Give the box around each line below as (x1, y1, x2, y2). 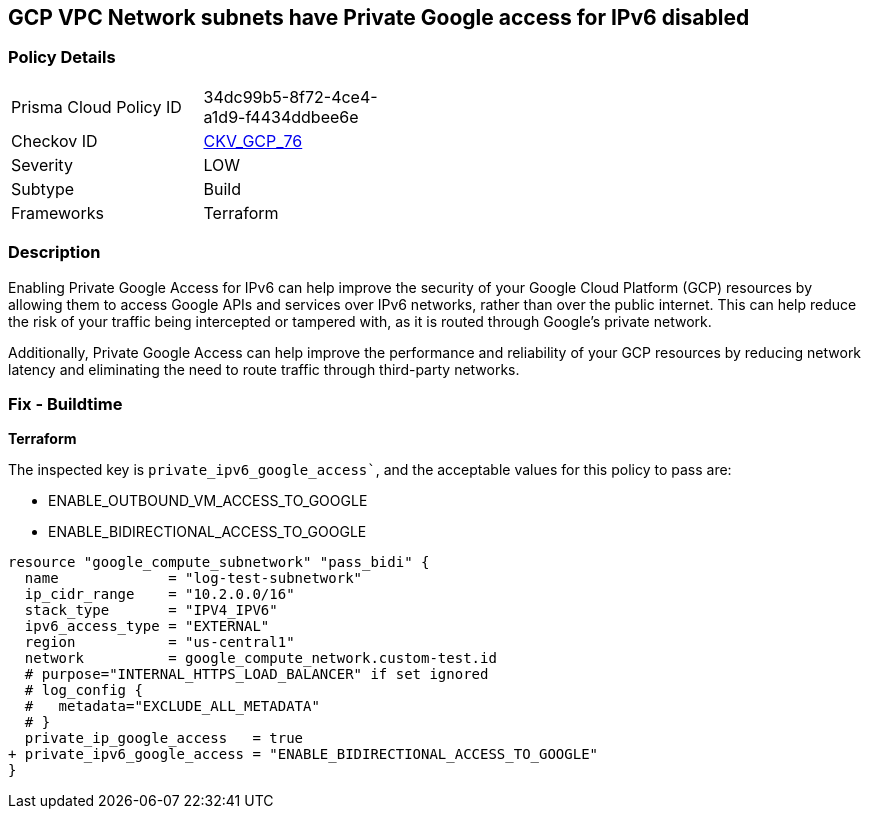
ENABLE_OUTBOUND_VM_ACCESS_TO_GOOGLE (48, 492, 368, 510)
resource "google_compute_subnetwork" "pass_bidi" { (8, 554, 430, 571)
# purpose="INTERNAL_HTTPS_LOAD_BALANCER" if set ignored (24, 666, 489, 683)
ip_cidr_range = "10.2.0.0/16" (24, 586, 295, 603)
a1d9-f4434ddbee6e (203, 106, 359, 127)
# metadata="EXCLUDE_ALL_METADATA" (24, 698, 320, 715)
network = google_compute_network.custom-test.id (24, 650, 497, 667)
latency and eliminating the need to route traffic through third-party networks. (8, 360, 520, 378)
